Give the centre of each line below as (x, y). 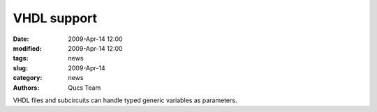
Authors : (26, 88)
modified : (27, 48)
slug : (20, 68)
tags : (21, 58)
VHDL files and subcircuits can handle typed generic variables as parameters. (125, 100)
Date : (21, 39)
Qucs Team (84, 88)
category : (28, 78)
